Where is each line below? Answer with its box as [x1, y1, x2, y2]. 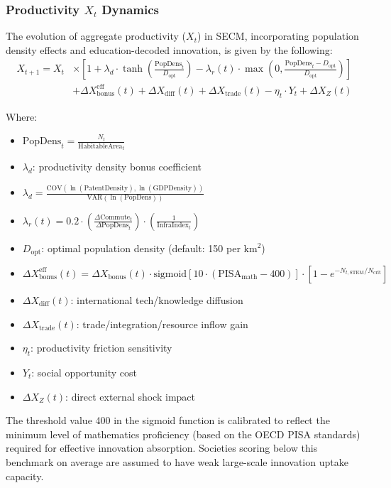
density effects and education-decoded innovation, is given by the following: [6, 42, 333, 57]
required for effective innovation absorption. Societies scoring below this [6, 440, 318, 455]
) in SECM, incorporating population [197, 28, 359, 43]
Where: [6, 109, 37, 124]
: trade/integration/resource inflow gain [76, 316, 248, 331]
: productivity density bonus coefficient [32, 159, 202, 174]
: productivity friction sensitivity [31, 340, 172, 355]
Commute [100, 213, 131, 221]
